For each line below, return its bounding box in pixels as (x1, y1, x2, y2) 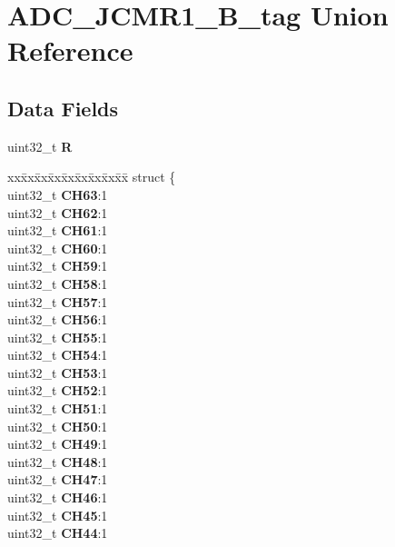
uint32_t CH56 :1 (7, 310, 108, 329)
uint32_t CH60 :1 (7, 238, 108, 257)
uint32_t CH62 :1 (7, 203, 108, 222)
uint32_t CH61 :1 (7, 221, 108, 240)
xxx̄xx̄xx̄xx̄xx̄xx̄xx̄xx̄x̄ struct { (7, 167, 176, 186)
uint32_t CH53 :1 (7, 363, 108, 382)
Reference (7, 32, 133, 69)
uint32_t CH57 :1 (7, 292, 108, 311)
